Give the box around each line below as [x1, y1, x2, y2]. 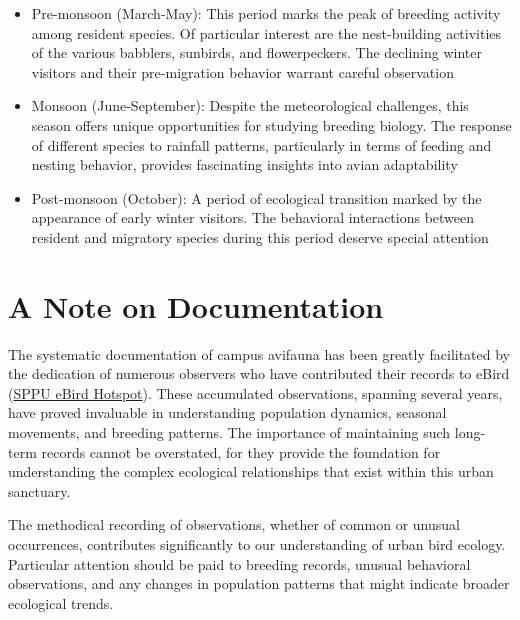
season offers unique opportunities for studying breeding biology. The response [31, 114, 512, 135]
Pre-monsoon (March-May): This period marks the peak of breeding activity [31, 3, 501, 23]
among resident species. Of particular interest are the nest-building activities [31, 22, 502, 43]
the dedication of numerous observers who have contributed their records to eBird [8, 363, 510, 384]
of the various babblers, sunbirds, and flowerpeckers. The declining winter [31, 42, 482, 63]
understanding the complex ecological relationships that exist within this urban [8, 461, 494, 482]
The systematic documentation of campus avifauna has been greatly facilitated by [8, 343, 511, 364]
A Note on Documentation [8, 285, 384, 326]
